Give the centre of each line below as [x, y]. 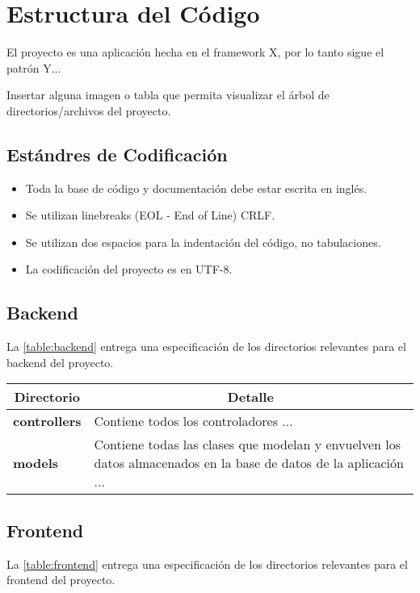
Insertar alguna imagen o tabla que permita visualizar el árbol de [168, 95]
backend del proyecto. [60, 362]
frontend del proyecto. [61, 580]
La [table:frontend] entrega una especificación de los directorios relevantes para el [207, 564]
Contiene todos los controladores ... [193, 421]
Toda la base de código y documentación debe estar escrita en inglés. [196, 188]
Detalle [250, 397]
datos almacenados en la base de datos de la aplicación [249, 463]
